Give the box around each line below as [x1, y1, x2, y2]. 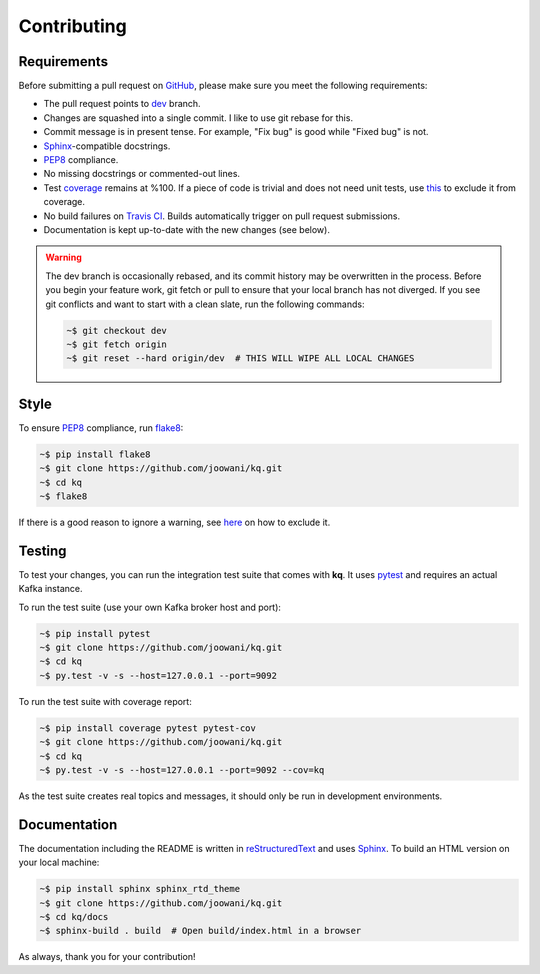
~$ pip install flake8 [39, 448, 151, 460]
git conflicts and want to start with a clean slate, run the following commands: [45, 298, 365, 310]
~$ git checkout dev [66, 325, 167, 336]
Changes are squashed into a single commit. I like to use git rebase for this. [43, 111, 354, 124]
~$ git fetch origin [66, 338, 167, 350]
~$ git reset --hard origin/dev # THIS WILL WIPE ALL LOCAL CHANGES [66, 353, 415, 364]
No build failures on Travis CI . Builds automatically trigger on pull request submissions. [43, 210, 400, 222]
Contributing [18, 15, 127, 37]
